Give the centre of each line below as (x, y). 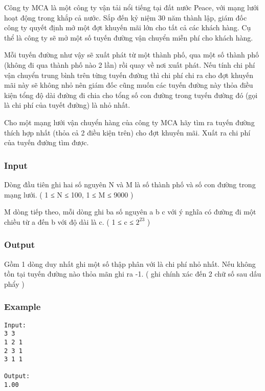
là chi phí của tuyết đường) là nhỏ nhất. (67, 105)
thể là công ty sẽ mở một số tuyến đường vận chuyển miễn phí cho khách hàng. (129, 37)
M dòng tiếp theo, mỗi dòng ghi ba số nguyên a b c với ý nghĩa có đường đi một (130, 212)
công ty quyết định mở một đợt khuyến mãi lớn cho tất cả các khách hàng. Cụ (128, 27)
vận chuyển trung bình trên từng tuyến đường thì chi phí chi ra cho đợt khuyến (129, 75)
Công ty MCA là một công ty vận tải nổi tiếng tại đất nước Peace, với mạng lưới (131, 7)
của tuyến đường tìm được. (47, 142)
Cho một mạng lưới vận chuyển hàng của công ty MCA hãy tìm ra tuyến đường (129, 122)
